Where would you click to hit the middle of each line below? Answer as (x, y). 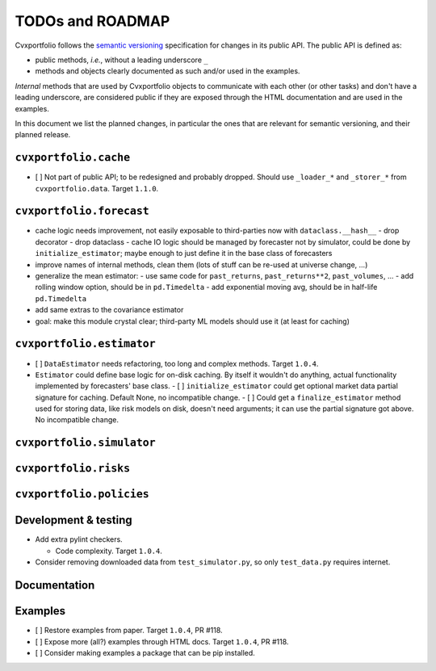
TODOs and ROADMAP (92, 21)
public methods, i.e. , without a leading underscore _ (122, 60)
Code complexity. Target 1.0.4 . (109, 551)
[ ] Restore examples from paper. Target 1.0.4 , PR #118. (129, 631)
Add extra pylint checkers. (79, 539)
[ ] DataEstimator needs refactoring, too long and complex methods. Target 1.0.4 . (177, 363)
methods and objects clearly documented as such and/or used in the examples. (168, 71)
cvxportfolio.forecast (82, 211)
